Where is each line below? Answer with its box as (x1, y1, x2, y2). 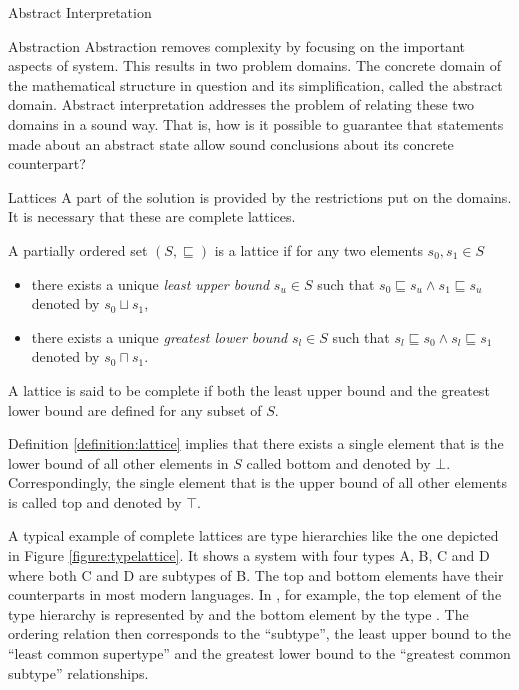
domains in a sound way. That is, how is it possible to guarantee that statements (8, 113, 504, 134)
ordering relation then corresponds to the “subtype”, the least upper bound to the (8, 623, 512, 644)
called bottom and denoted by (246, 452, 431, 473)
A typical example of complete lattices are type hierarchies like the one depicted (8, 525, 499, 546)
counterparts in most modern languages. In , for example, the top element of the (8, 584, 502, 605)
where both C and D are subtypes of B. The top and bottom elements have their (8, 564, 504, 585)
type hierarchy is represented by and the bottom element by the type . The (8, 603, 469, 624)
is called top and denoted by (8, 491, 182, 512)
